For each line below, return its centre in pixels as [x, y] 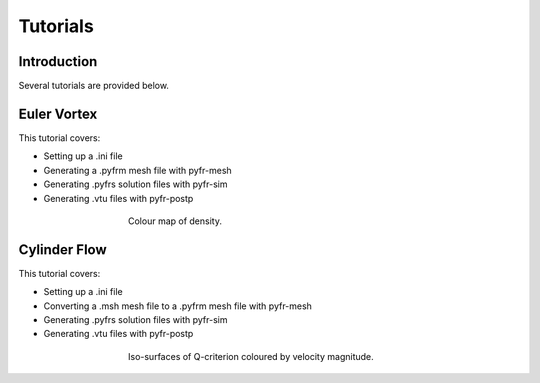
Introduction [58, 61]
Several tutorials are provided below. [94, 86]
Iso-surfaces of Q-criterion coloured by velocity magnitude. [251, 356]
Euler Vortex [58, 113]
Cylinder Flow [62, 249]
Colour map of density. [175, 221]
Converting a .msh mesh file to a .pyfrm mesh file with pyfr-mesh [177, 306]
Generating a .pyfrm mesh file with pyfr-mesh [137, 170]
